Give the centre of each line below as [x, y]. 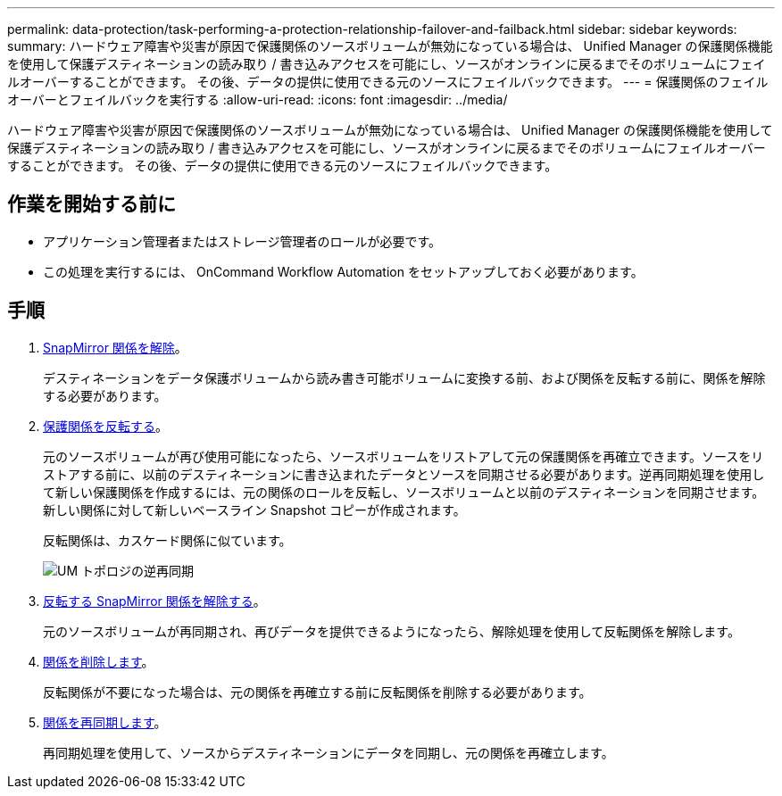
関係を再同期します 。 [105, 722]
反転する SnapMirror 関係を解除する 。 [154, 601]
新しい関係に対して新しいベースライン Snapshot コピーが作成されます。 [254, 510]
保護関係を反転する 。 [105, 426]
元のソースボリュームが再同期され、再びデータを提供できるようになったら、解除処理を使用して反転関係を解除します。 [391, 631]
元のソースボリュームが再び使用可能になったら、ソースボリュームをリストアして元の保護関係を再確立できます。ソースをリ [403, 456]
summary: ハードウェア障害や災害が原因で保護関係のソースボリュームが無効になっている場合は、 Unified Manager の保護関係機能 [390, 46]
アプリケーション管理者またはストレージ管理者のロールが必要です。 [242, 241]
